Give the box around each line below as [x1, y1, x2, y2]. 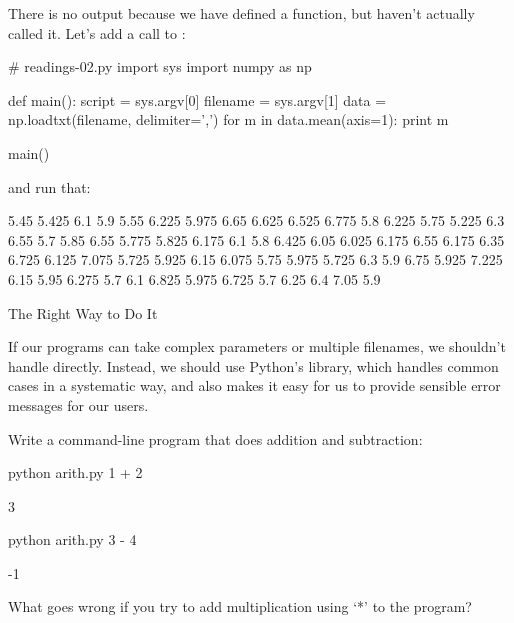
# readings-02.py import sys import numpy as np [8, 56, 312, 77]
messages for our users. [8, 394, 149, 415]
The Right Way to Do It [8, 302, 158, 323]
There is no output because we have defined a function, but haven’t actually [8, 3, 475, 23]
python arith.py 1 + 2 [8, 462, 143, 483]
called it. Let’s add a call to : [8, 22, 186, 43]
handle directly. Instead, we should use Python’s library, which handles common [8, 355, 499, 376]
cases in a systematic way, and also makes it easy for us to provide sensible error [8, 375, 501, 396]
